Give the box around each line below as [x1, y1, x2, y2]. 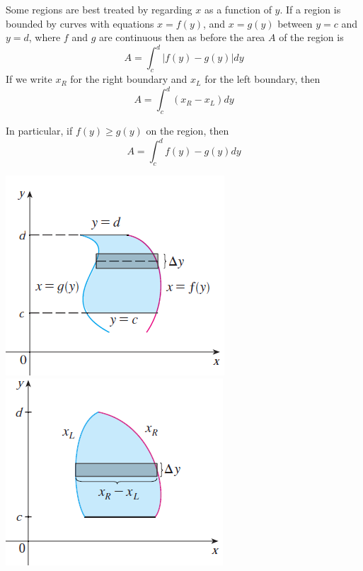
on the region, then [146, 123, 229, 137]
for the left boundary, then [204, 72, 321, 86]
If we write [6, 72, 52, 86]
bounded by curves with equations [6, 16, 154, 30]
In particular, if [6, 123, 73, 137]
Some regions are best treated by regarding [6, 2, 192, 16]
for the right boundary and [70, 72, 188, 86]
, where [28, 30, 61, 45]
